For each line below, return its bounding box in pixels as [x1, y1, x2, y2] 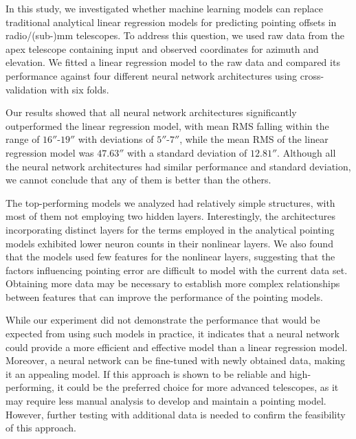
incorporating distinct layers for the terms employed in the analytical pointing [5, 222, 335, 236]
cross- [300, 68, 324, 82]
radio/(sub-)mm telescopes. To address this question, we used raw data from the [5, 28, 345, 43]
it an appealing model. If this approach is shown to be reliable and [5, 366, 287, 381]
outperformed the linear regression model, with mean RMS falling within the [5, 118, 329, 133]
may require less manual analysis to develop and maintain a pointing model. [5, 394, 326, 408]
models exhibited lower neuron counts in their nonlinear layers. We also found [5, 236, 333, 250]
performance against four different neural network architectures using [5, 68, 298, 82]
